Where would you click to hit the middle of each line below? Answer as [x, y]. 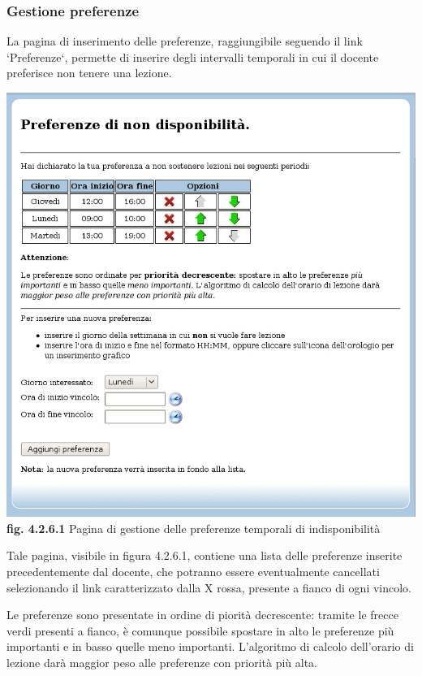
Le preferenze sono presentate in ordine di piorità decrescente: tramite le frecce [202, 615]
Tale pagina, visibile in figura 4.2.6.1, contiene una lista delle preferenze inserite [205, 555]
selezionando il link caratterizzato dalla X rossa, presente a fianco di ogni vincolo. [209, 587]
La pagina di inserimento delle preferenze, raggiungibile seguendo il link [185, 41]
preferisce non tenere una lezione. [89, 73]
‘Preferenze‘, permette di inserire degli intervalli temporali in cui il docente [193, 56]
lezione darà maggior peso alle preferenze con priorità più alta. [162, 662]
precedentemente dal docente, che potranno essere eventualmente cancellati [193, 571]
